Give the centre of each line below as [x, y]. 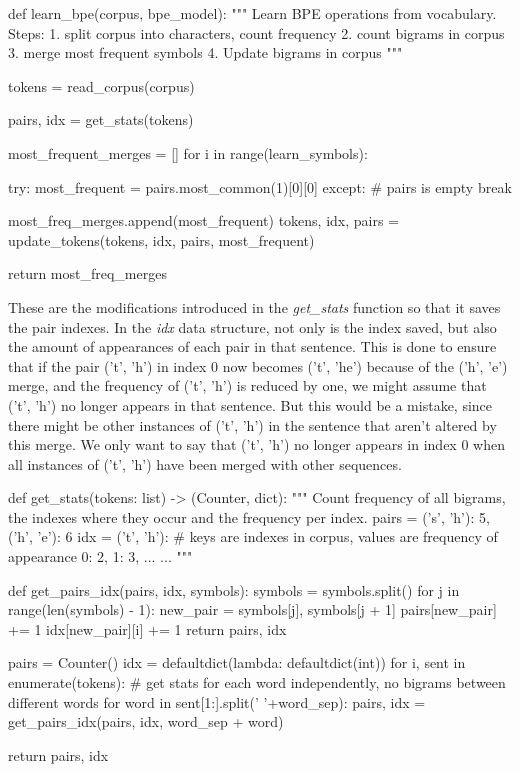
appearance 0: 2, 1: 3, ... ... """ [100, 556]
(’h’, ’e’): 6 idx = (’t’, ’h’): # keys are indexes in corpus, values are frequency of [253, 536]
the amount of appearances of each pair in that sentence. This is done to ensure [252, 346]
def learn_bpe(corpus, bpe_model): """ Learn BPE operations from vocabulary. [252, 13]
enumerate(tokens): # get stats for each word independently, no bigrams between [257, 682]
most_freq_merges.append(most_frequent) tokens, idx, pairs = [204, 220]
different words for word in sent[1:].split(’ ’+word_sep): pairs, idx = [217, 701]
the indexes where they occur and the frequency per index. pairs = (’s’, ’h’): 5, [249, 516]
